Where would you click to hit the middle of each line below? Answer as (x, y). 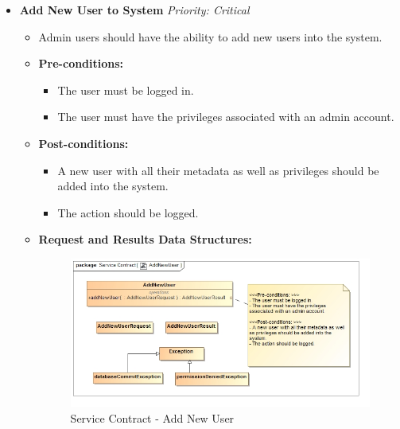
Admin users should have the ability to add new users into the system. (210, 36)
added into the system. (113, 186)
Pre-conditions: (81, 63)
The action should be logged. (128, 212)
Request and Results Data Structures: (145, 239)
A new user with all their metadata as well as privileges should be (218, 170)
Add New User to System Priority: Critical (134, 10)
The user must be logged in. (126, 90)
